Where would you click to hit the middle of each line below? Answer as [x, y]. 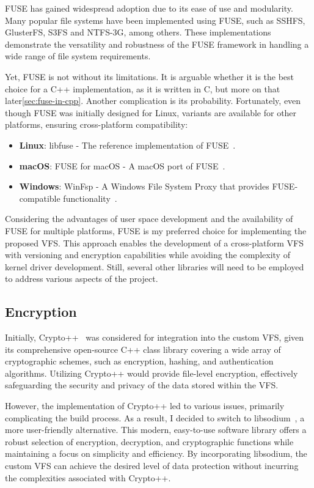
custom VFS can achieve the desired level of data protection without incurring [152, 466]
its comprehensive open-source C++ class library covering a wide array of [143, 349]
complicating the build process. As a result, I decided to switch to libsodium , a [155, 417]
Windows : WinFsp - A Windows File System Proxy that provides [144, 186]
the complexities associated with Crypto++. [88, 477]
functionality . [90, 198]
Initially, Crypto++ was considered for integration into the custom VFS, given [155, 337]
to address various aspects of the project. [82, 279]
